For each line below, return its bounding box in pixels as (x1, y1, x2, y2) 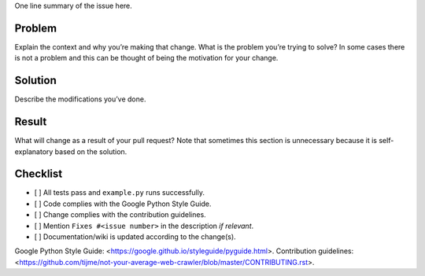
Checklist (14, 167, 63, 181)
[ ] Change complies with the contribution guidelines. (34, 210, 206, 219)
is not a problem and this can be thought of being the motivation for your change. (14, 53, 279, 63)
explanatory (14, 146, 54, 156)
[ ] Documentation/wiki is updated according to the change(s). (34, 232, 236, 241)
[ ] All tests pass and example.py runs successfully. (34, 188, 205, 197)
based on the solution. (54, 146, 128, 156)
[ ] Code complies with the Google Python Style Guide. (34, 199, 212, 208)
